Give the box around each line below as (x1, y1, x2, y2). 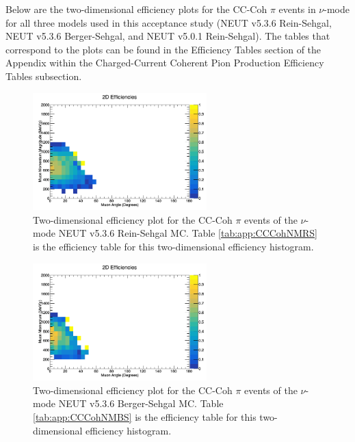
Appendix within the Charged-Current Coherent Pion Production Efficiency (5, 55, 324, 70)
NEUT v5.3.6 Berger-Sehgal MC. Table (58, 396, 224, 411)
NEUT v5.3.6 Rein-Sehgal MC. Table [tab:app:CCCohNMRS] (58, 226, 317, 240)
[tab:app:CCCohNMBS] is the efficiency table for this (33, 410, 257, 424)
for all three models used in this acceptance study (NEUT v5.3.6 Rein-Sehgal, (5, 15, 332, 29)
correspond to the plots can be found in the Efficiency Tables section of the (5, 42, 321, 56)
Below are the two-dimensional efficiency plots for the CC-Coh (5, 2, 267, 16)
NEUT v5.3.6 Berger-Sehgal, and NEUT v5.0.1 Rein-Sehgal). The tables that (5, 29, 330, 43)
